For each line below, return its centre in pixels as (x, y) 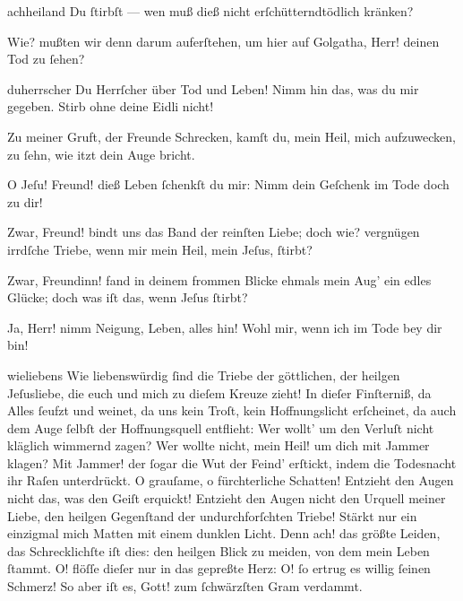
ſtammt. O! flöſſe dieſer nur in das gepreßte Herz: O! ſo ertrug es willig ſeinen (219, 568)
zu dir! (25, 201)
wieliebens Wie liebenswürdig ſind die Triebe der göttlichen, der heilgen (204, 375)
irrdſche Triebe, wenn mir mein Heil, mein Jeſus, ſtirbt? (160, 249)
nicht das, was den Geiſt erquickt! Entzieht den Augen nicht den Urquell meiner (227, 498)
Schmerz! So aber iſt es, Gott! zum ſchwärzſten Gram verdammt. (185, 586)
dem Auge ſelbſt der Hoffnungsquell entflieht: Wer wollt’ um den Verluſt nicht (221, 427)
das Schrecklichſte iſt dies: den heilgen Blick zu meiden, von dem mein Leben (219, 550)
